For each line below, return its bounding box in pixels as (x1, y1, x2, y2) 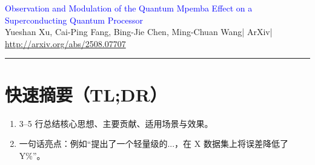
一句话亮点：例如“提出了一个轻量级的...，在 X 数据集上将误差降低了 (19, 137, 288, 150)
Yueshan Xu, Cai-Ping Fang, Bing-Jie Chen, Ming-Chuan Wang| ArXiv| (5, 25, 273, 38)
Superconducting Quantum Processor (5, 13, 144, 26)
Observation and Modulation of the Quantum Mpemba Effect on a (5, 2, 253, 14)
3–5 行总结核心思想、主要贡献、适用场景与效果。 (19, 117, 213, 129)
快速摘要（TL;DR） (5, 82, 167, 106)
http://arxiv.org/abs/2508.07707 (5, 37, 126, 50)
